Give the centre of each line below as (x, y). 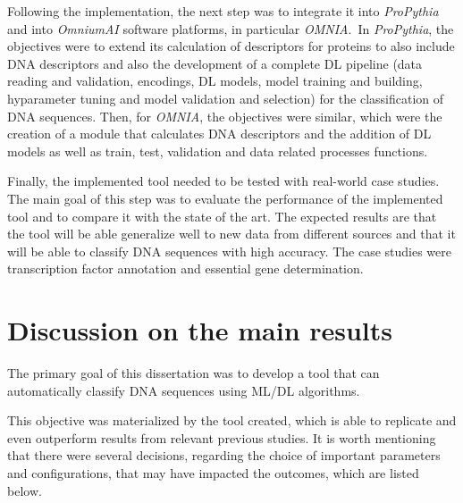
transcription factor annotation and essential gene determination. (185, 268)
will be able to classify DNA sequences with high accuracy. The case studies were (229, 251)
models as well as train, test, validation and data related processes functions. (218, 151)
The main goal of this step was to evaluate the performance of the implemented (225, 198)
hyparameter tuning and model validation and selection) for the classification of (226, 98)
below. (25, 490)
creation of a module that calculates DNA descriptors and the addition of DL (219, 134)
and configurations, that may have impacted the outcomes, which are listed (213, 473)
